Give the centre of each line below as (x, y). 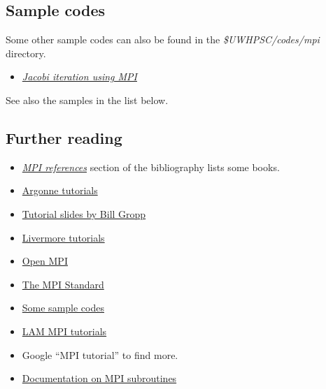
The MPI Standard (63, 284)
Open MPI (45, 261)
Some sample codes (63, 308)
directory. (26, 53)
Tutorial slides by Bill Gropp (84, 213)
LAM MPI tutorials (64, 331)
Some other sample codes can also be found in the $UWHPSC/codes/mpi (163, 39)
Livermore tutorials (63, 237)
